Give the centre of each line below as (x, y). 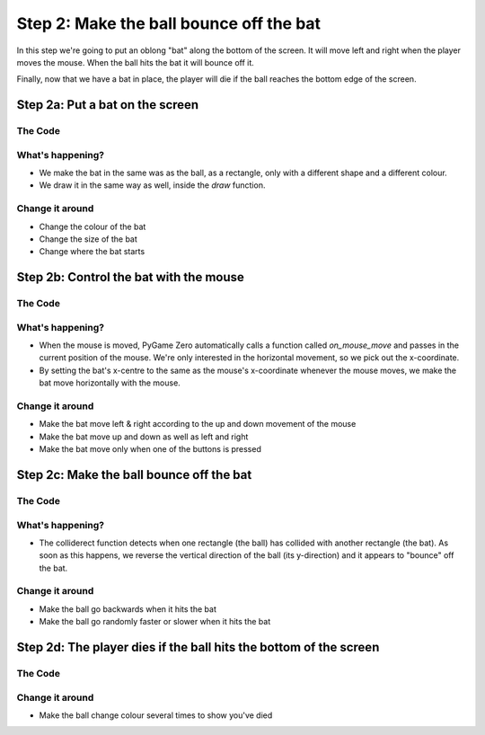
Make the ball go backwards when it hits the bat (128, 609)
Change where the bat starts (92, 252)
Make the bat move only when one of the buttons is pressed (150, 449)
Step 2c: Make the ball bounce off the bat (134, 475)
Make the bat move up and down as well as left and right (144, 437)
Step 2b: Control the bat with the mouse (130, 277)
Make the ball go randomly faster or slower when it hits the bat (155, 622)
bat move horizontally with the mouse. (110, 383)
